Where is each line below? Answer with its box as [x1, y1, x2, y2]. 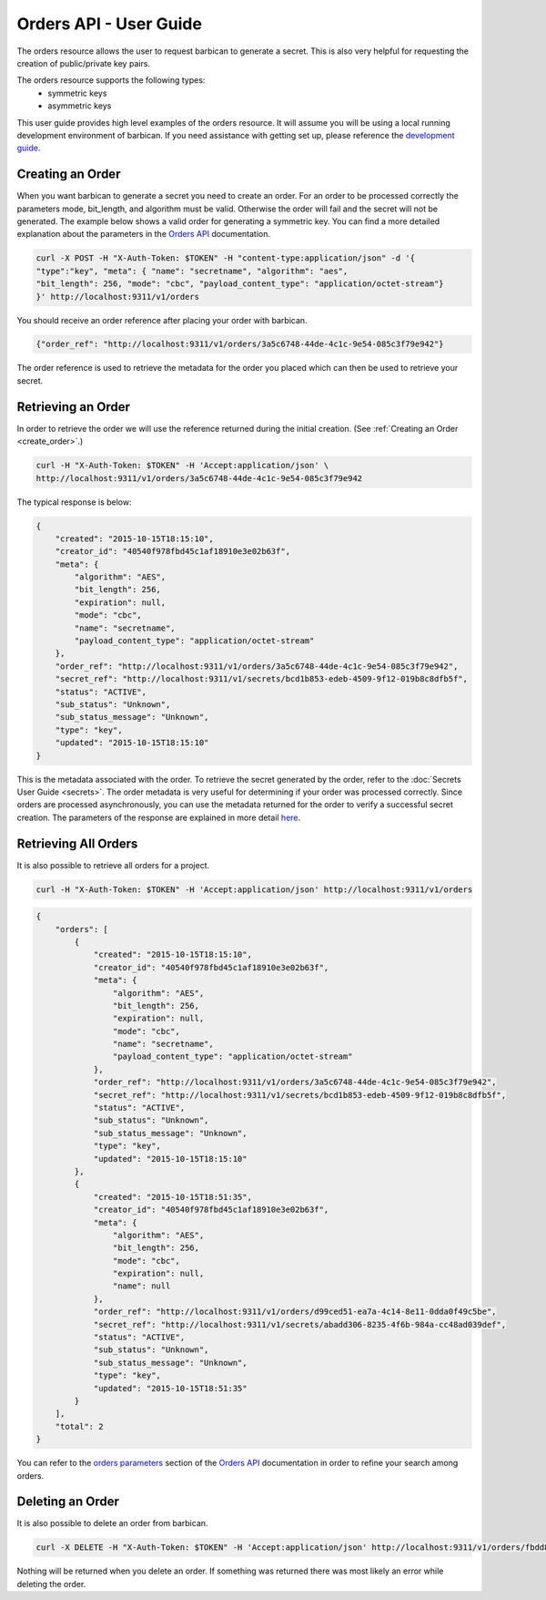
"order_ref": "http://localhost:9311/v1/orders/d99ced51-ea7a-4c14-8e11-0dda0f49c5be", [93, 1307, 497, 1317]
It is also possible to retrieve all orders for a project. [16, 859, 209, 870]
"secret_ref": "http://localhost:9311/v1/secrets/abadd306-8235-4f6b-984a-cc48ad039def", [93, 1319, 507, 1329]
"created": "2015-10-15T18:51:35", [93, 1192, 252, 1202]
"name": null [112, 1281, 171, 1291]
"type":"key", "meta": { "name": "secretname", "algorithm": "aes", [35, 265, 349, 276]
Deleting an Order [16, 1494, 120, 1510]
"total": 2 [55, 1421, 104, 1431]
